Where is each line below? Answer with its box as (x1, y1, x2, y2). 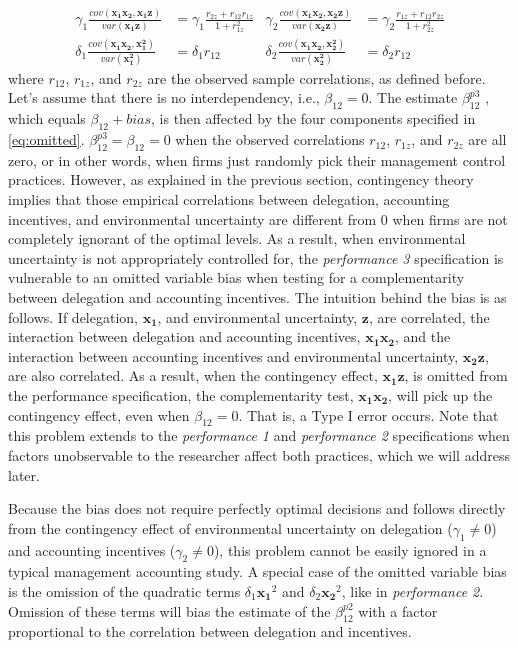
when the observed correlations (175, 129, 365, 150)
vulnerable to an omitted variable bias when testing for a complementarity (8, 267, 465, 288)
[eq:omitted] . (8, 129, 85, 150)
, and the (394, 326, 451, 347)
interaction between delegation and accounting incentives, (8, 326, 361, 347)
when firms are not (392, 208, 508, 229)
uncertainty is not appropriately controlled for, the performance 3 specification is (8, 247, 504, 268)
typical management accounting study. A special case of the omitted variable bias (8, 561, 507, 582)
